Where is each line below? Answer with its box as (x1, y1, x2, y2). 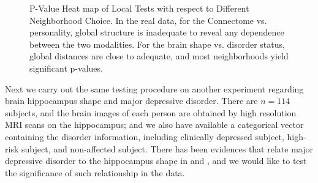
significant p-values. (29, 61, 103, 74)
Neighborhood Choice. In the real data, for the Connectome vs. (29, 13, 267, 26)
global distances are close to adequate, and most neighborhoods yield (29, 50, 289, 62)
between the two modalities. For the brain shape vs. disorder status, (29, 37, 285, 50)
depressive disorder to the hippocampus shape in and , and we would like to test (5, 154, 307, 167)
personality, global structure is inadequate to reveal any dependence (29, 26, 284, 39)
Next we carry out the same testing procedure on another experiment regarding (5, 82, 304, 95)
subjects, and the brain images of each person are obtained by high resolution (5, 106, 297, 119)
